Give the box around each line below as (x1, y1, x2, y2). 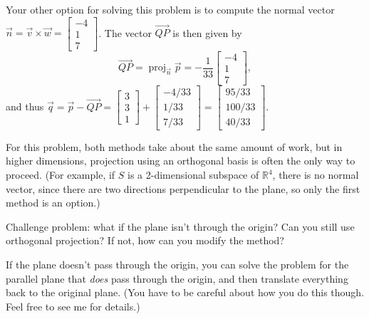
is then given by (172, 25, 242, 40)
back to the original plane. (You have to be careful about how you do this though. (6, 285, 365, 300)
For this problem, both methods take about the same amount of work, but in (6, 139, 343, 154)
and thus (6, 98, 44, 113)
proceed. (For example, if (6, 167, 115, 182)
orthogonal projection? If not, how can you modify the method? (6, 233, 284, 248)
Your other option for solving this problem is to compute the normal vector (6, 2, 335, 16)
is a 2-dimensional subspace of (128, 167, 259, 182)
